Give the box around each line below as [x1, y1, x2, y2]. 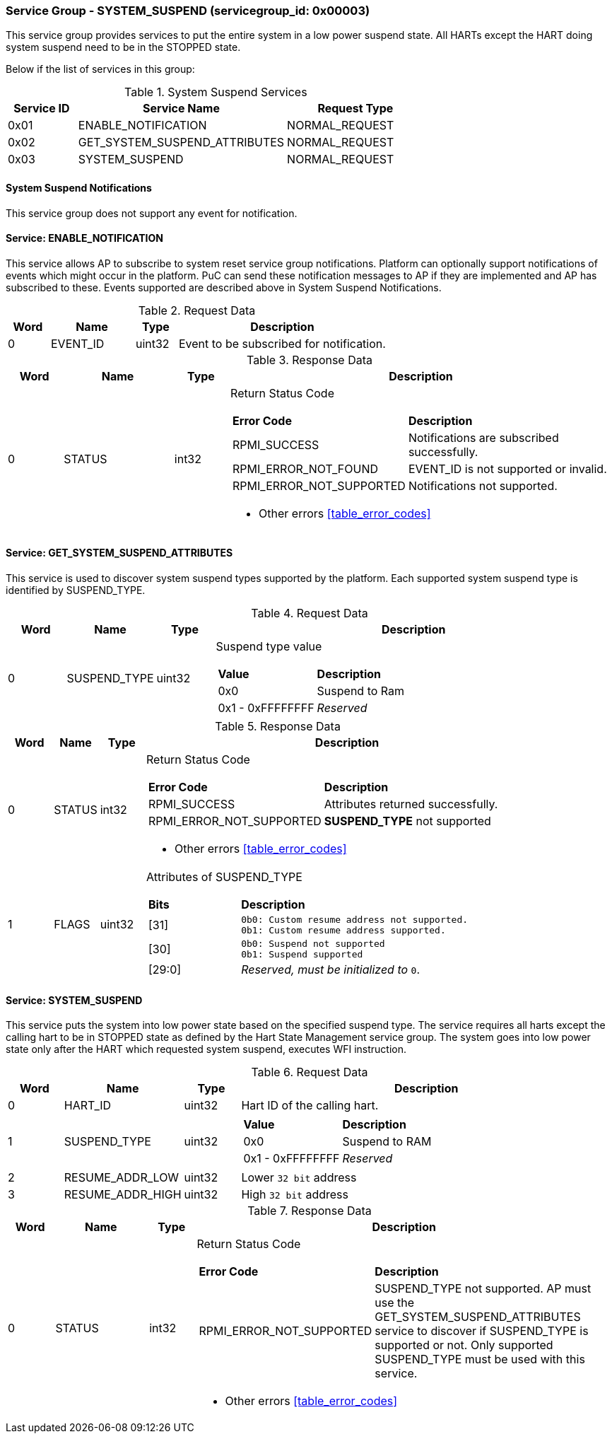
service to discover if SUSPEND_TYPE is [375, 1324, 589, 1339]
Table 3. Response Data [246, 352, 373, 367]
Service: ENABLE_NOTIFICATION [6, 232, 163, 245]
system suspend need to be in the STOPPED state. [6, 41, 241, 54]
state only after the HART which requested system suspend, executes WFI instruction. [6, 1043, 407, 1056]
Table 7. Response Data [247, 1204, 372, 1218]
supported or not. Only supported [375, 1338, 553, 1353]
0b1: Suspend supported [241, 949, 363, 960]
